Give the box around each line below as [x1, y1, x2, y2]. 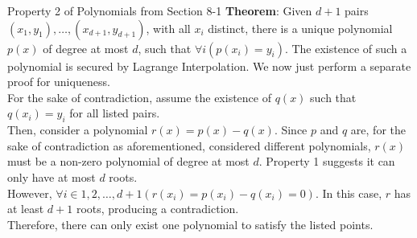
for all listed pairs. [69, 105, 160, 121]
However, [7, 184, 52, 201]
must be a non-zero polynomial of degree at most [7, 153, 250, 170]
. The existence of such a [284, 39, 407, 56]
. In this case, [315, 184, 382, 201]
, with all [146, 19, 191, 36]
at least [7, 200, 44, 217]
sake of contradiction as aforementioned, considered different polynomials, [7, 137, 371, 154]
